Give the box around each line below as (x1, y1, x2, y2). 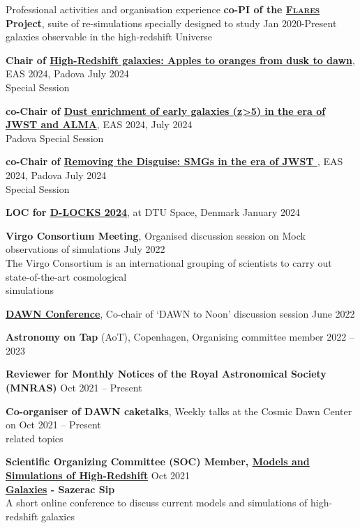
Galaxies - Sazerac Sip (6, 481, 115, 496)
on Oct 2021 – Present (6, 417, 101, 432)
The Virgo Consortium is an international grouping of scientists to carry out (6, 255, 332, 270)
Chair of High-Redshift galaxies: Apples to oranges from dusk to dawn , (6, 52, 355, 67)
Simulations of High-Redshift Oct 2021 (6, 468, 190, 483)
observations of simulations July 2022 (6, 242, 165, 256)
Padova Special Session (6, 130, 104, 145)
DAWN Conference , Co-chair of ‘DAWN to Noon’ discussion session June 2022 (6, 306, 355, 320)
